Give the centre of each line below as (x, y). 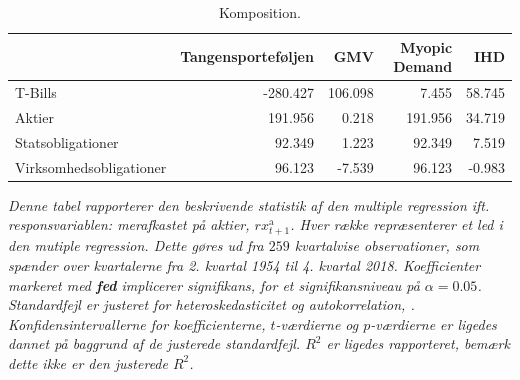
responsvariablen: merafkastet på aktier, (129, 224)
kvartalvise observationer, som (387, 245)
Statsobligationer (67, 141)
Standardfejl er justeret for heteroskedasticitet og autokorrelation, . (211, 304)
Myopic (426, 46)
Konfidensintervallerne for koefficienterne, (137, 323)
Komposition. (260, 12)
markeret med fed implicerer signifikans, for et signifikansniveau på (214, 284)
